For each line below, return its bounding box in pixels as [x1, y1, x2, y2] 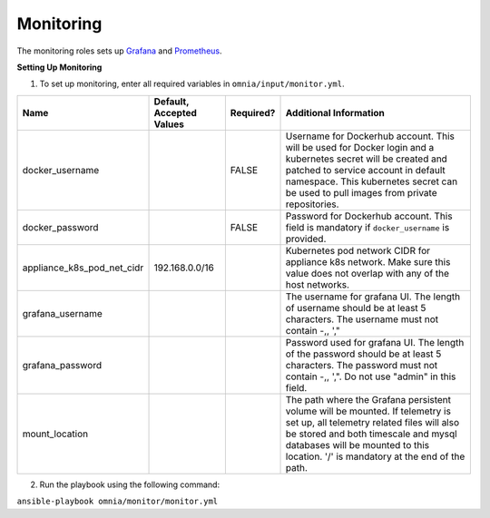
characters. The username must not [285, 313, 439, 326]
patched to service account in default [285, 163, 446, 176]
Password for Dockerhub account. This [285, 210, 453, 222]
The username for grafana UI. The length [285, 290, 461, 303]
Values [153, 118, 185, 131]
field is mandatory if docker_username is [285, 220, 450, 233]
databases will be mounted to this [285, 438, 430, 451]
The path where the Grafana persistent [285, 393, 452, 406]
